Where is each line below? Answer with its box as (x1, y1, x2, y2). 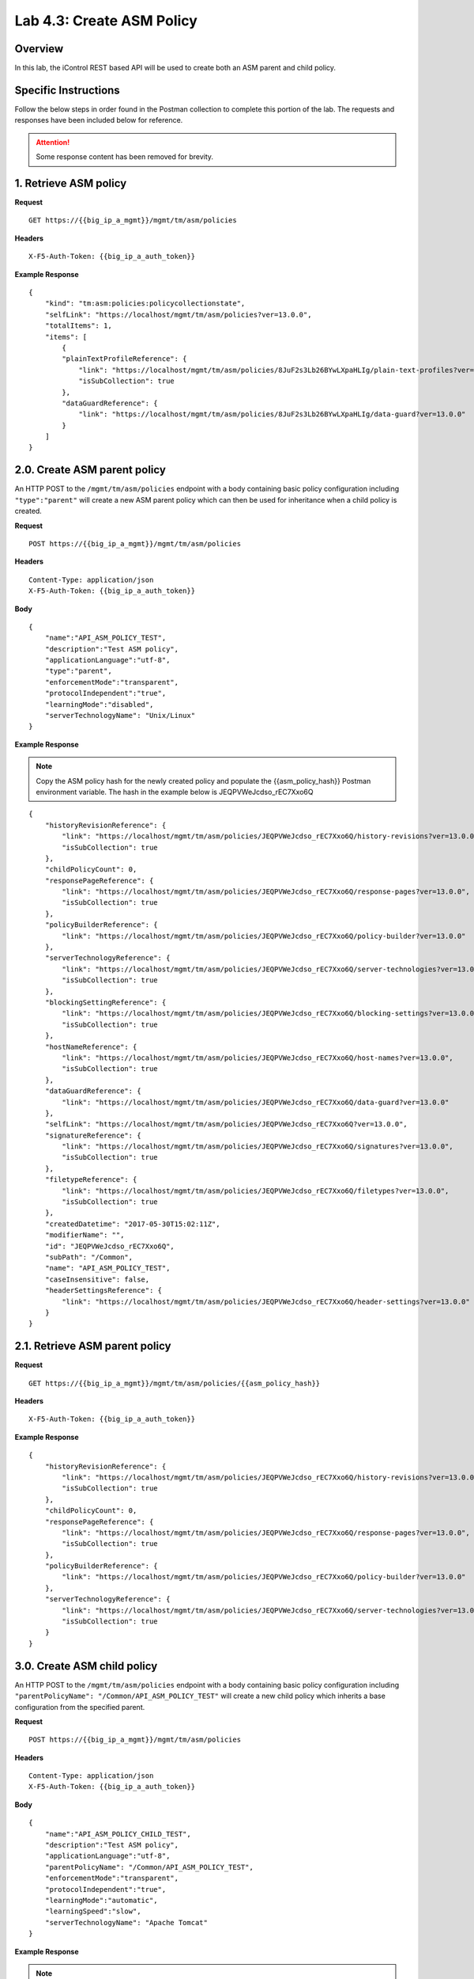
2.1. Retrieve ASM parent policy (14, 1339, 171, 1353)
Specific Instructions (14, 83, 120, 97)
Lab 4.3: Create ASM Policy (14, 12, 197, 29)
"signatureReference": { (44, 1130, 141, 1140)
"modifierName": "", (44, 1231, 125, 1240)
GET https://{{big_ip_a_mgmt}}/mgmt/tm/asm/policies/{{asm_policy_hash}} (28, 1378, 321, 1388)
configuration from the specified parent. (14, 1702, 145, 1711)
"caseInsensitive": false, (44, 1274, 150, 1284)
